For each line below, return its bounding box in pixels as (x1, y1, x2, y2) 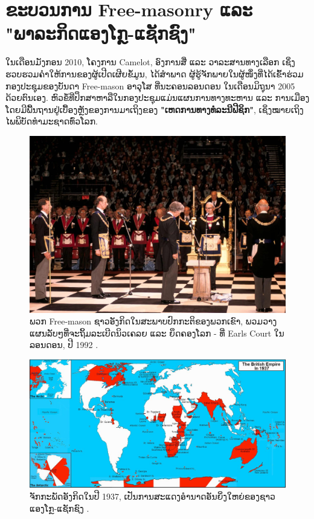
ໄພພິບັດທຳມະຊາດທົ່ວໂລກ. (5, 115, 98, 127)
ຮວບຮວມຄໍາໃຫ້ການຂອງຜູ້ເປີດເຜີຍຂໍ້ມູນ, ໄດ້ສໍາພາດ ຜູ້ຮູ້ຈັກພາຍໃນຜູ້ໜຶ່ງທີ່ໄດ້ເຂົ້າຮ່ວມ (5, 67, 304, 80)
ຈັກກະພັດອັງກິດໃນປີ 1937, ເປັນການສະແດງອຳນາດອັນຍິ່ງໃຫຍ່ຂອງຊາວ (30, 489, 275, 502)
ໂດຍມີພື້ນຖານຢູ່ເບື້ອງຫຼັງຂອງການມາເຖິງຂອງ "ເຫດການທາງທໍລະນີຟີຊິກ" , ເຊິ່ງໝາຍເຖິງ (5, 103, 304, 115)
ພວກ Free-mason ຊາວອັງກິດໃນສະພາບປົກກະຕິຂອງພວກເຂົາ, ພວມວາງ (30, 315, 277, 327)
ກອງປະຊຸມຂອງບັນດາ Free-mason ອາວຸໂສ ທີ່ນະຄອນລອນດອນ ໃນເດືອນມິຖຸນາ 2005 (5, 79, 295, 92)
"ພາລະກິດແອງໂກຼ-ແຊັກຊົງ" (5, 21, 196, 45)
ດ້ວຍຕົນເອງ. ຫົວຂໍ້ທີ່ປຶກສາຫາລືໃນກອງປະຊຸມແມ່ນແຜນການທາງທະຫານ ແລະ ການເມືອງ (5, 91, 310, 104)
